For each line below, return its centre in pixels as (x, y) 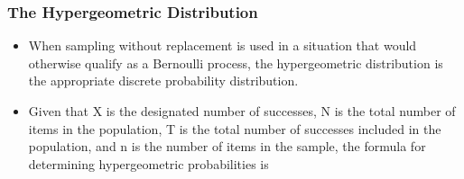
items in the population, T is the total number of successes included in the (235, 128)
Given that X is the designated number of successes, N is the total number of (242, 111)
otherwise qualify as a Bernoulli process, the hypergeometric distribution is (236, 63)
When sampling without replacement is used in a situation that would (223, 45)
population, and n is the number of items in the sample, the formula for (227, 146)
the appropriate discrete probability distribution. (163, 81)
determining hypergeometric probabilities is (148, 163)
